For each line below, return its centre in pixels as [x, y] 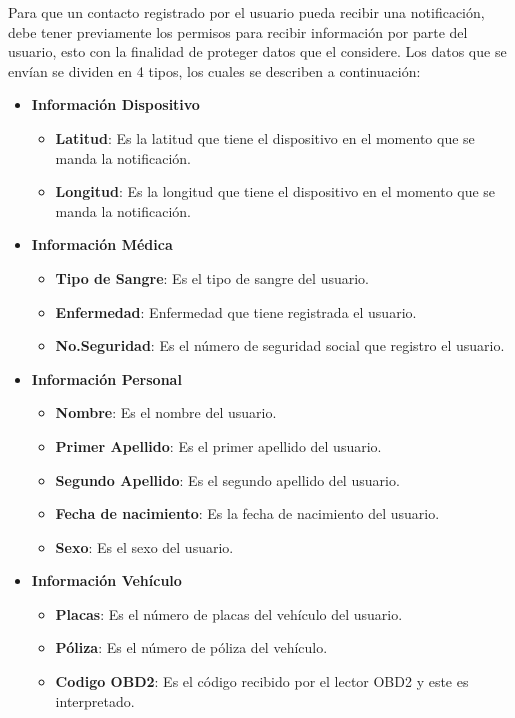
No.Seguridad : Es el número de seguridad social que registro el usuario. [280, 345]
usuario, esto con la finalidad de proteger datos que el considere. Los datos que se [257, 51]
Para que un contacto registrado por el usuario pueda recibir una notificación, [246, 12]
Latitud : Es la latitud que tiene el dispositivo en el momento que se [265, 137]
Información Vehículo [106, 580]
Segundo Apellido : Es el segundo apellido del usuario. [227, 479]
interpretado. [95, 700]
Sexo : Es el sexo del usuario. [144, 546]
